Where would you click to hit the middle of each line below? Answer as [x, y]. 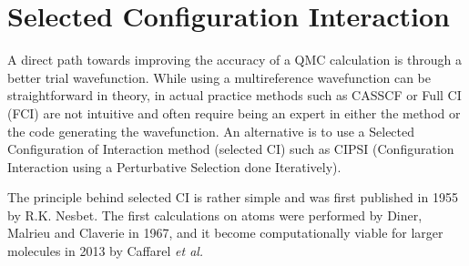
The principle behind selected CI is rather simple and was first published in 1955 [233, 197]
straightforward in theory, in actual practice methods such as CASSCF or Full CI [234, 95]
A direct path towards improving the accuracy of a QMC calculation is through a [234, 60]
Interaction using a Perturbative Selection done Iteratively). [174, 166]
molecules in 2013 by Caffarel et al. [106, 251]
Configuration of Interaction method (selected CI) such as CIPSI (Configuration [231, 149]
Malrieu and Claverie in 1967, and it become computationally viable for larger [225, 233]
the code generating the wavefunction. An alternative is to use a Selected [211, 131]
